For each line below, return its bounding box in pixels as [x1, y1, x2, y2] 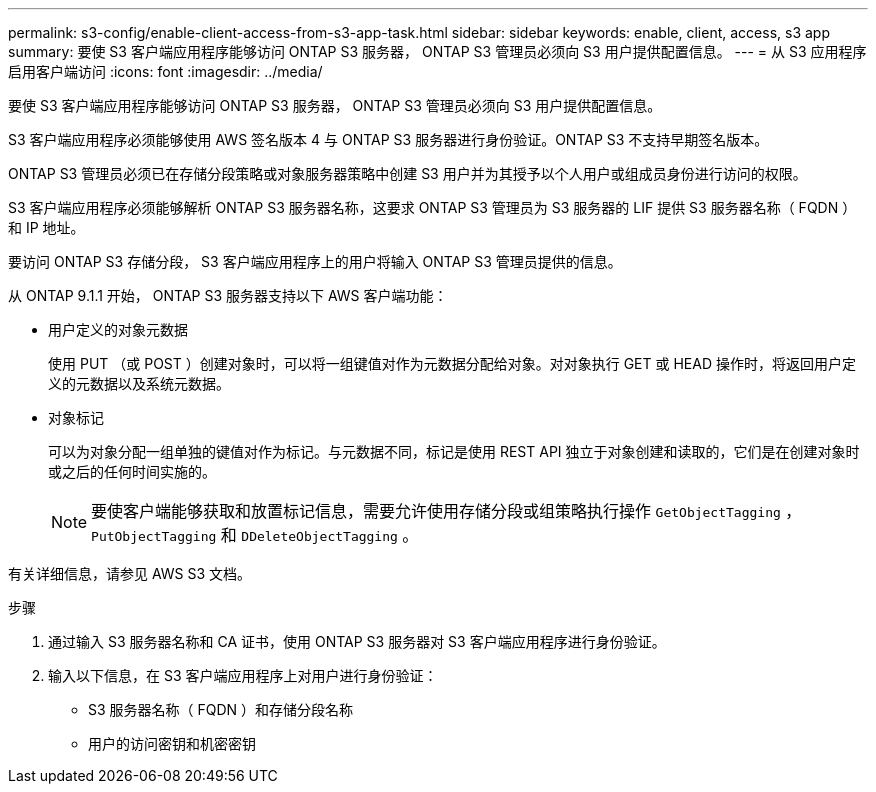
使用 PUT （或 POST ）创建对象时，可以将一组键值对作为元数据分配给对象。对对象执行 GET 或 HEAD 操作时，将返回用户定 [48, 355, 856, 372]
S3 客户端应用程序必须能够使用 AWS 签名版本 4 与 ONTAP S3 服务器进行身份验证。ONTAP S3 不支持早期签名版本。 [8, 131, 769, 148]
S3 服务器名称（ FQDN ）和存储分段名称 [88, 701, 354, 718]
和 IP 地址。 [8, 219, 85, 236]
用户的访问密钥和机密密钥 [88, 735, 256, 752]
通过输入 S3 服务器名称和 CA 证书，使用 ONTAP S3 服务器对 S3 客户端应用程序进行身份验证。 [48, 633, 666, 650]
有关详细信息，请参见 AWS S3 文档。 [8, 565, 252, 582]
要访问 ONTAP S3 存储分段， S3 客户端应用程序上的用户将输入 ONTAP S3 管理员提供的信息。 [8, 253, 622, 270]
